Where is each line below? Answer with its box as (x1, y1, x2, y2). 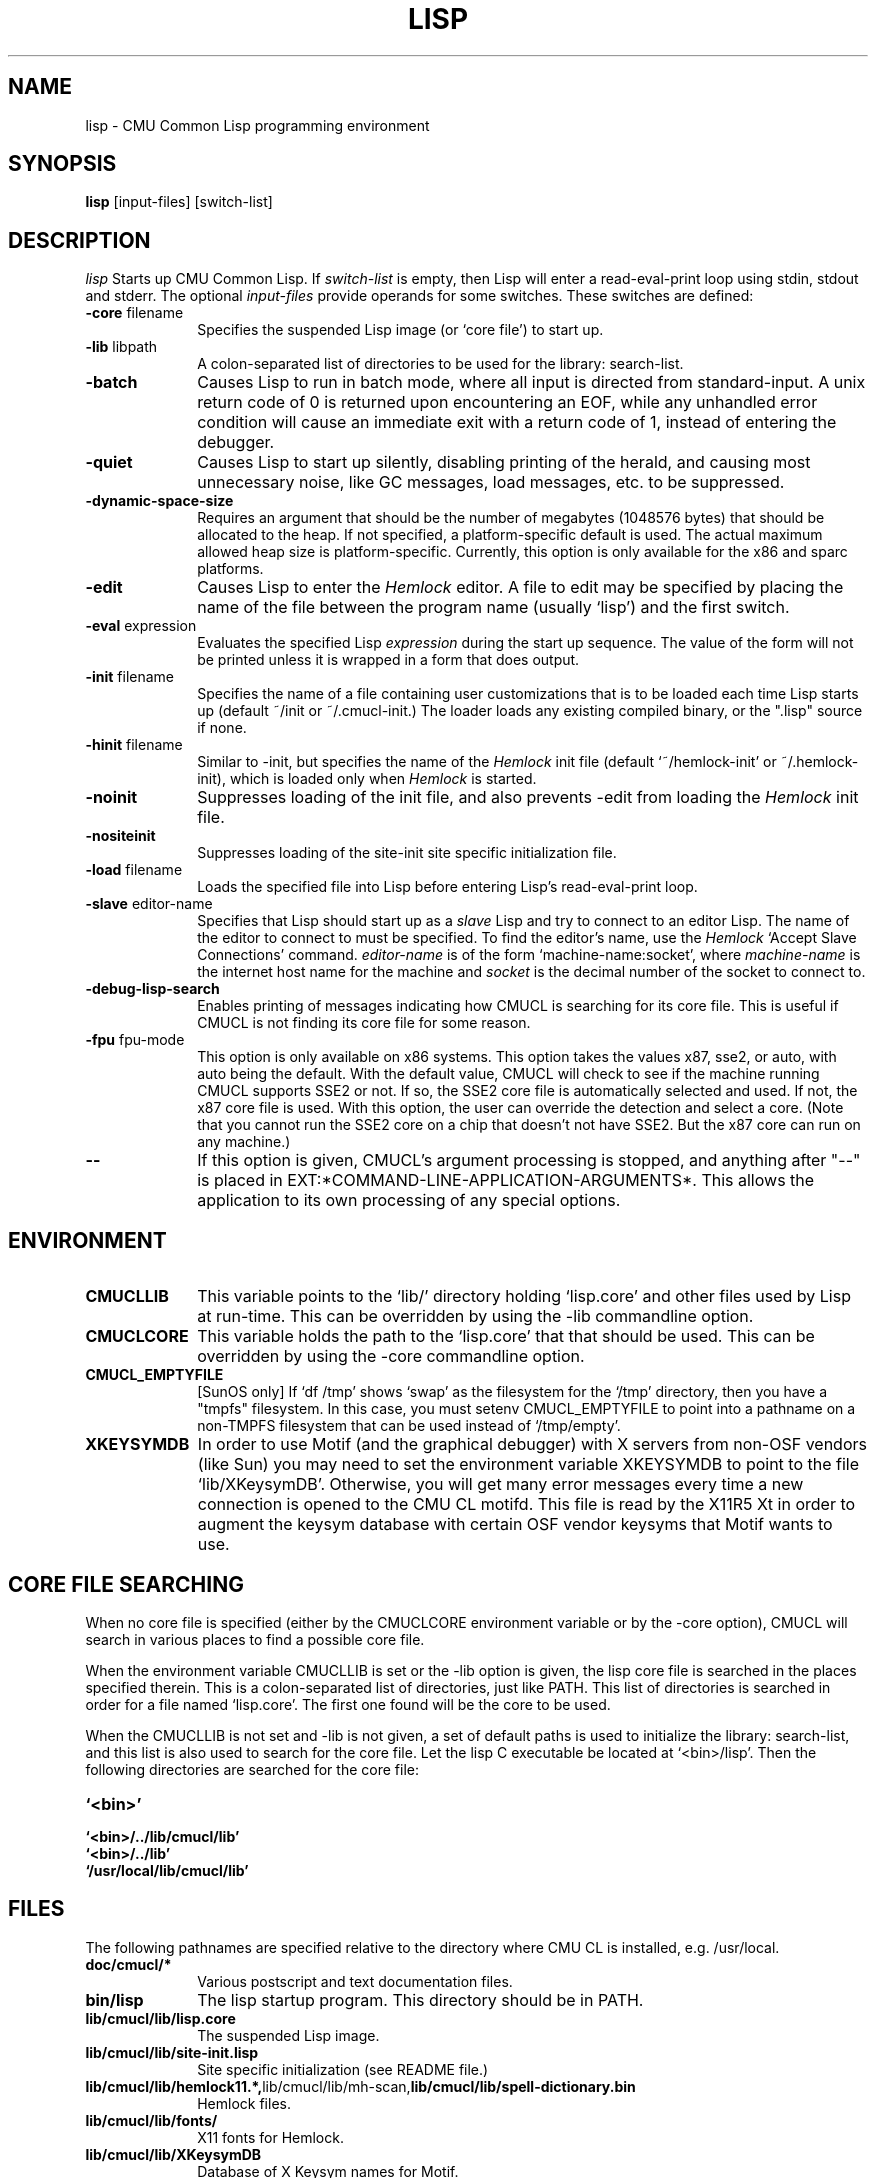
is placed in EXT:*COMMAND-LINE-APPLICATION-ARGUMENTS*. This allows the (197, 1170, 815, 1191)
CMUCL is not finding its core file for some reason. (197, 1014, 531, 1032)
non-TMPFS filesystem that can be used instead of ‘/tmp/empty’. (197, 1417, 621, 1435)
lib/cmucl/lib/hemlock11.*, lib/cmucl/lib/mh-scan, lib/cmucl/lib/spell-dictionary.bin (85, 2077, 636, 2095)
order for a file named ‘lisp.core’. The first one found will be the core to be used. (85, 1695, 611, 1713)
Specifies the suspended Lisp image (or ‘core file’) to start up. (197, 321, 604, 339)
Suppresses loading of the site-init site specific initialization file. (197, 844, 617, 862)
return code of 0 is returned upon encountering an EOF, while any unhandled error (197, 392, 818, 413)
